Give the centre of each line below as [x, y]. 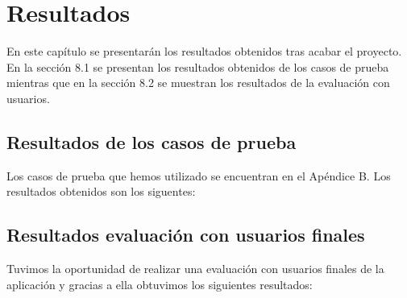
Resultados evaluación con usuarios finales [186, 235]
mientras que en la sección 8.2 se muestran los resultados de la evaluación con [198, 83]
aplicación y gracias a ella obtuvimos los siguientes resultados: [160, 284]
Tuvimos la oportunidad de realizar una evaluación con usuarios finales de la [195, 269]
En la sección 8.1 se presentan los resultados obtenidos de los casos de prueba [198, 66]
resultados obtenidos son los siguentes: [101, 191]
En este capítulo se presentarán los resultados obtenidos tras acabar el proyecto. [204, 51]
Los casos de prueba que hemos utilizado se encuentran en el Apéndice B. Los [199, 175]
